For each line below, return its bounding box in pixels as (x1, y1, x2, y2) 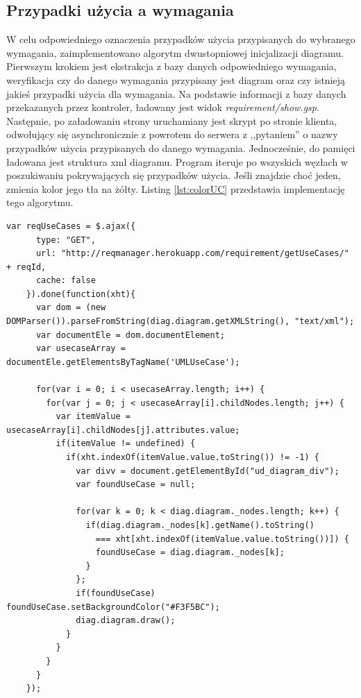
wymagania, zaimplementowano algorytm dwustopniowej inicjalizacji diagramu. (6, 45, 344, 60)
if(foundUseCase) (76, 588, 156, 598)
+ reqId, (6, 262, 47, 272)
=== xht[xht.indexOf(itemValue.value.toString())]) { (95, 534, 349, 544)
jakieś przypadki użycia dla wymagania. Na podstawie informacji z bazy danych (6, 86, 346, 101)
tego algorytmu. (6, 195, 74, 210)
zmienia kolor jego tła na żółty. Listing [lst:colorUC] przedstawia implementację (6, 181, 345, 196)
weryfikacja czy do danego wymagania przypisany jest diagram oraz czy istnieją (6, 72, 346, 87)
